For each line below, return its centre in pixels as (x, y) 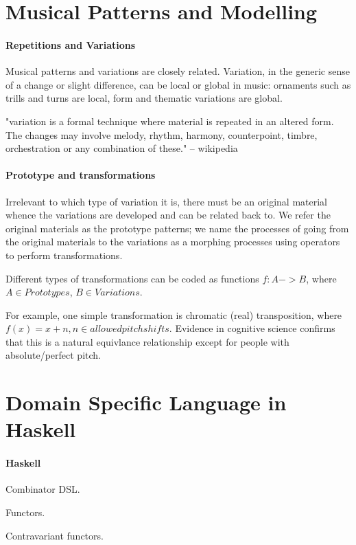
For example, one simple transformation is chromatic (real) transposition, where (174, 314)
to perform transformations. (64, 255)
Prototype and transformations (81, 175)
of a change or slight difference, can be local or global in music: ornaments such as (178, 84)
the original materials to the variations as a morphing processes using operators (173, 242)
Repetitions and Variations (71, 44)
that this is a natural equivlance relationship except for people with (147, 341)
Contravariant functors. (55, 535)
